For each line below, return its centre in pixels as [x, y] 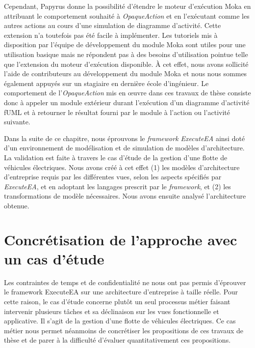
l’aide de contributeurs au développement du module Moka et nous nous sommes [126, 73]
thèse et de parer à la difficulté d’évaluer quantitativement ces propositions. [117, 340]
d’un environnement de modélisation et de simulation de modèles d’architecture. [124, 148]
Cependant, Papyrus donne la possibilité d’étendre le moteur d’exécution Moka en [127, 6]
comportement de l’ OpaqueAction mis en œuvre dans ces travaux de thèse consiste [127, 93]
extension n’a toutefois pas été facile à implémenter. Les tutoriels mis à [111, 35]
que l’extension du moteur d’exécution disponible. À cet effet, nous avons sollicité [126, 64]
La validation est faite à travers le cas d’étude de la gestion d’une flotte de [116, 157]
